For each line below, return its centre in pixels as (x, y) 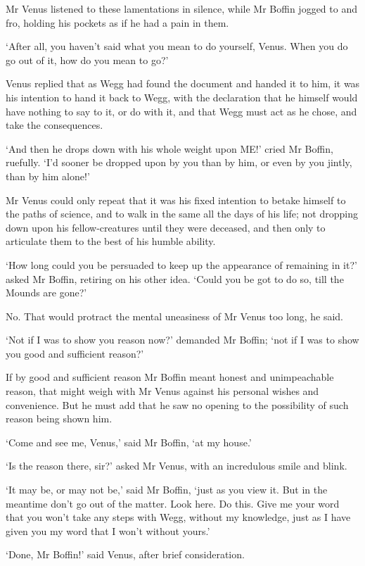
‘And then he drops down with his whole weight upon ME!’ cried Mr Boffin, (169, 148)
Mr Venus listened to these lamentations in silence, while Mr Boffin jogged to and (181, 8)
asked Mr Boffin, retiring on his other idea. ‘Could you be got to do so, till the (175, 278)
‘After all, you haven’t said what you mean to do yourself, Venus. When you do (177, 46)
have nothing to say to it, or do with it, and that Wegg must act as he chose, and (181, 111)
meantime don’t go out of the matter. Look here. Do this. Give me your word (173, 503)
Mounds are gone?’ (46, 293)
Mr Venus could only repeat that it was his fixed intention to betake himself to (176, 200)
